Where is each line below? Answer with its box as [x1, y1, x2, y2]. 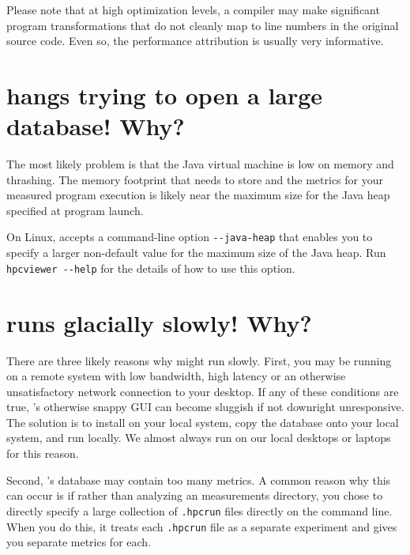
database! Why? [6, 110, 185, 142]
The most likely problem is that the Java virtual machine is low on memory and [6, 156, 394, 172]
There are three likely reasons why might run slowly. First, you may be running [6, 352, 392, 368]
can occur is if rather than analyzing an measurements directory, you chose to [6, 487, 383, 504]
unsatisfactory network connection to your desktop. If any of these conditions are [6, 383, 399, 399]
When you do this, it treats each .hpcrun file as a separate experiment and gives [6, 518, 397, 534]
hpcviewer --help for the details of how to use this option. [6, 259, 295, 276]
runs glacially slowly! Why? [6, 306, 312, 338]
